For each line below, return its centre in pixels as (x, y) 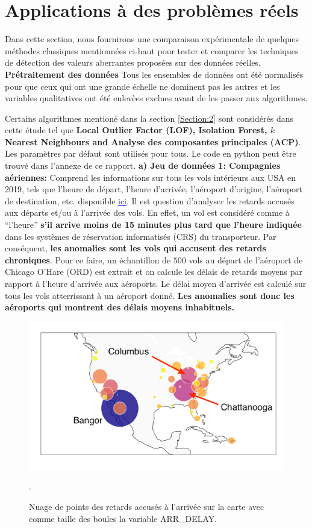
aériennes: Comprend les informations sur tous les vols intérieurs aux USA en (151, 177)
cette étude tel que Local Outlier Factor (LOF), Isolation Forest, (136, 130)
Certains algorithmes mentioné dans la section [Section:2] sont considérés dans (149, 118)
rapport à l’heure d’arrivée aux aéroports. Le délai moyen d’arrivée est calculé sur (156, 283)
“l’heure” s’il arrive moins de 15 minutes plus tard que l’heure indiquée (153, 225)
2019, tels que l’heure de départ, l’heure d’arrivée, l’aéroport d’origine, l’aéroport (154, 189)
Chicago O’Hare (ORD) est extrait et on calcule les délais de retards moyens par (154, 272)
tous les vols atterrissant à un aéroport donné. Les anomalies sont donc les (150, 295)
